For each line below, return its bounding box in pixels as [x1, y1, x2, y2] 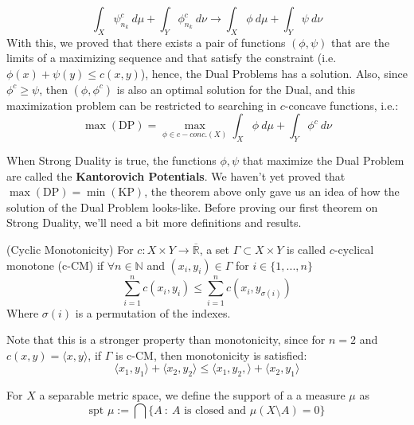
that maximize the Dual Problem [242, 151, 404, 168]
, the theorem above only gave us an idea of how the [144, 183, 400, 200]
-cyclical [334, 240, 374, 257]
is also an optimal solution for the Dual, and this [116, 80, 355, 97]
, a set [199, 240, 230, 257]
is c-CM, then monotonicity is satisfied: [115, 346, 307, 363]
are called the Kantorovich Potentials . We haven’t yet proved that [6, 167, 346, 184]
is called [286, 240, 326, 257]
